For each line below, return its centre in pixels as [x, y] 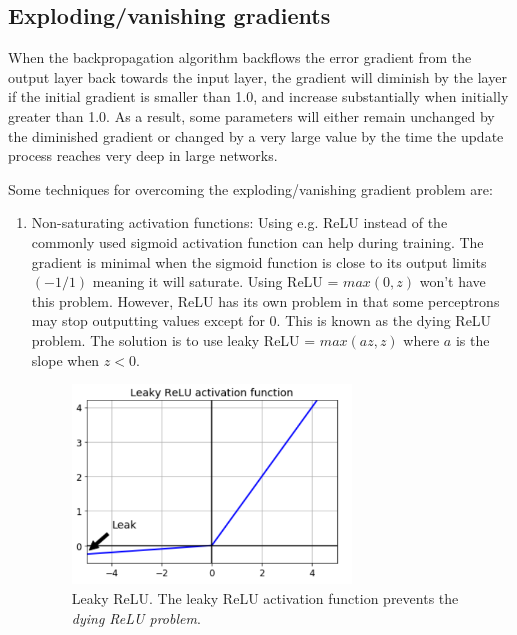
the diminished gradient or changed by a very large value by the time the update [256, 135]
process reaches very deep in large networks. [143, 155]
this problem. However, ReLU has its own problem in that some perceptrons [265, 300]
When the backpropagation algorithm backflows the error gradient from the [240, 57]
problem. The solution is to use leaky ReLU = [173, 339]
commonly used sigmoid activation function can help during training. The [257, 241]
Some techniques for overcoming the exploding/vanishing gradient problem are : [250, 188]
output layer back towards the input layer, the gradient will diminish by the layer [257, 76]
